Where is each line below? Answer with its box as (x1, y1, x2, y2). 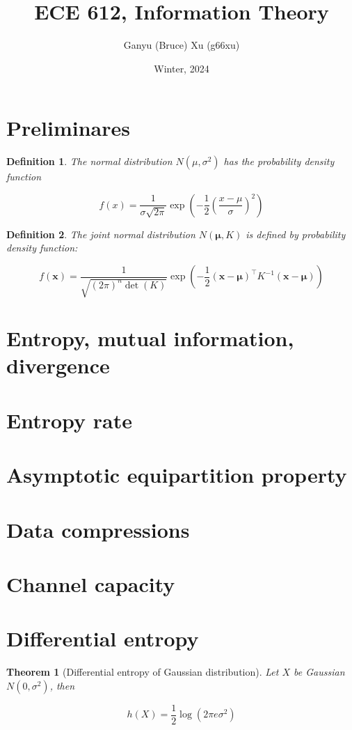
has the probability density (223, 154, 335, 169)
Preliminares (6, 114, 130, 142)
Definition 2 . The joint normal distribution (6, 226, 195, 241)
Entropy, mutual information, (6, 324, 294, 352)
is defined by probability (246, 226, 346, 241)
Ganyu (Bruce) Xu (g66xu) (123, 38, 240, 52)
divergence (6, 351, 110, 380)
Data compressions (6, 515, 190, 543)
